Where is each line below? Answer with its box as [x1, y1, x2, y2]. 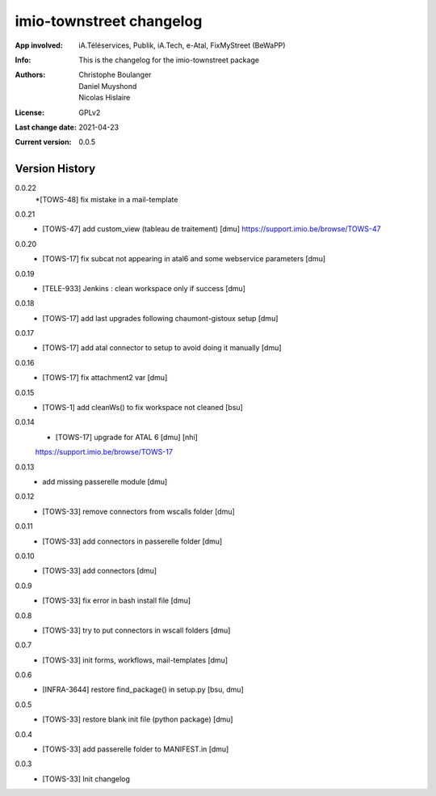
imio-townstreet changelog [15, 12, 203, 30]
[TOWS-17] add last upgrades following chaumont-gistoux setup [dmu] [42, 313, 279, 323]
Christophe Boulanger [78, 70, 152, 80]
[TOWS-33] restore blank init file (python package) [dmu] [42, 714, 233, 724]
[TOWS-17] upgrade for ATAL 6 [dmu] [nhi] [55, 432, 198, 442]
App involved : [15, 40, 64, 50]
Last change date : [15, 122, 77, 132]
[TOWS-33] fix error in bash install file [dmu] [42, 595, 191, 606]
